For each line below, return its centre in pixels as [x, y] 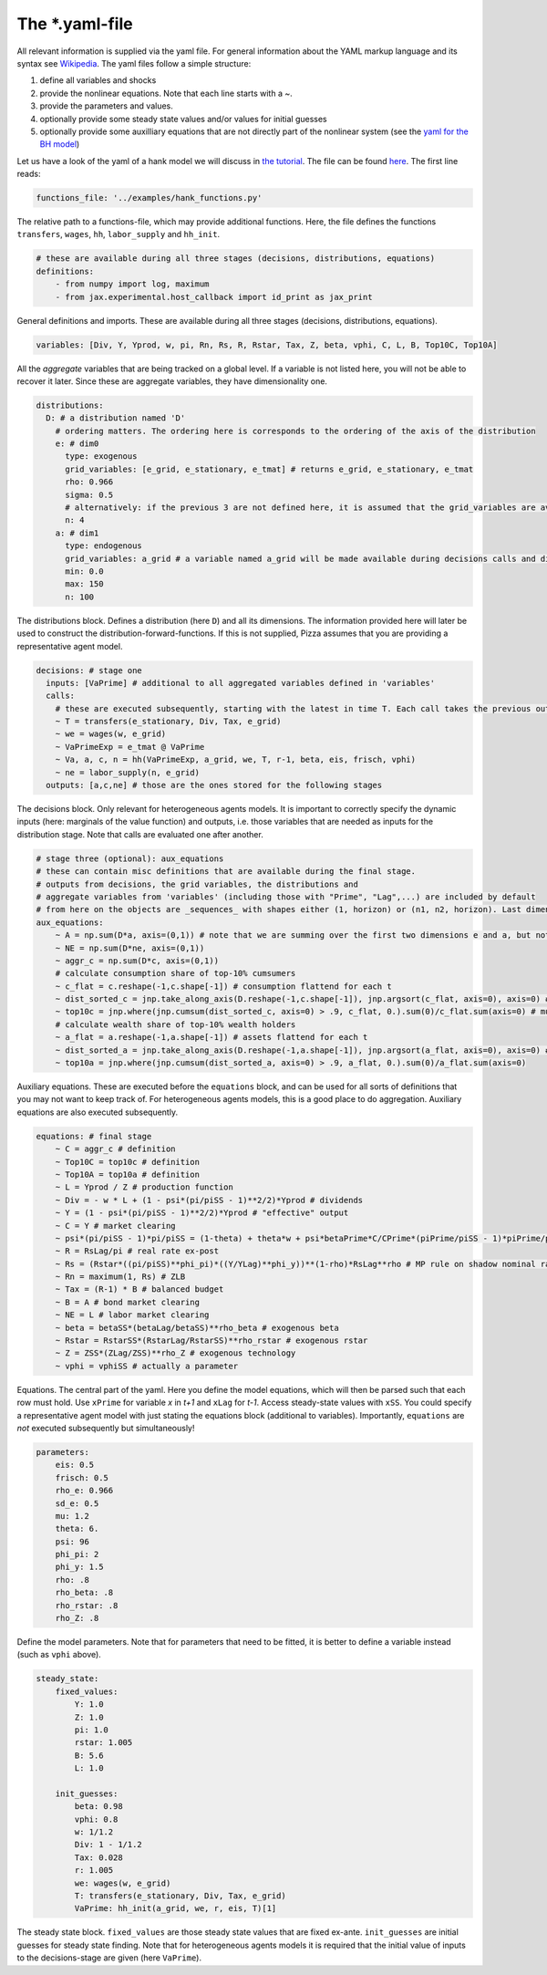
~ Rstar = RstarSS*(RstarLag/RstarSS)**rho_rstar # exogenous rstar [212, 1341]
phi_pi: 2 [77, 1554]
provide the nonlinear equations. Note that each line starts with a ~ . [166, 93]
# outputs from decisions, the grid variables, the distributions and [197, 884]
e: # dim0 [77, 444]
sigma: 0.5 [89, 494]
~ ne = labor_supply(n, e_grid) [128, 772]
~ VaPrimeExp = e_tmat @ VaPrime [130, 747]
